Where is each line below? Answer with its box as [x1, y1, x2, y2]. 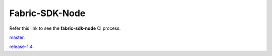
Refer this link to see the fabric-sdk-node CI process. [9, 25, 121, 31]
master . [9, 34, 25, 40]
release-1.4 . [9, 43, 34, 50]
